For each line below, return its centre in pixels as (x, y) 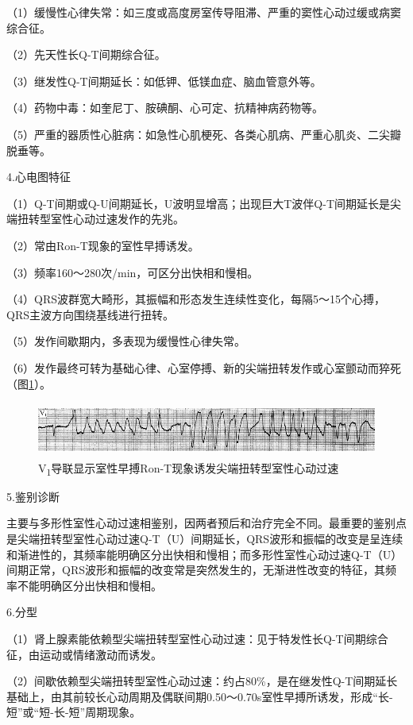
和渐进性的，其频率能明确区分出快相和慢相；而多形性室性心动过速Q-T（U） (205, 554)
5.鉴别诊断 (33, 496)
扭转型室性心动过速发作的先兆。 (100, 219)
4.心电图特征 (39, 177)
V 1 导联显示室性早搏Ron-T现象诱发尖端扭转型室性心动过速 (189, 469)
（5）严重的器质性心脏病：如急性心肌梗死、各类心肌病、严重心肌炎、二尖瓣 (204, 134)
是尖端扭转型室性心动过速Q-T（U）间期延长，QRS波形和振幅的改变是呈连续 (205, 538)
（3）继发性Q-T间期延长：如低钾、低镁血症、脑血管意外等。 (164, 81)
